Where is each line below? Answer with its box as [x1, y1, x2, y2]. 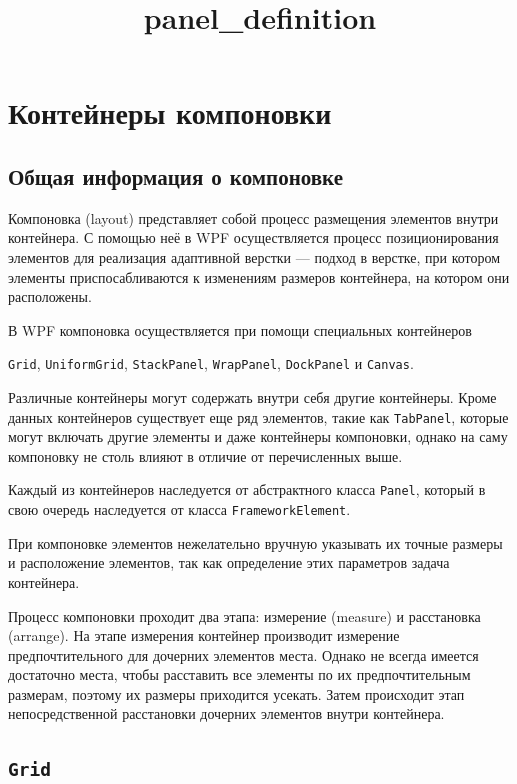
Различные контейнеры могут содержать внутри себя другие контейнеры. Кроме [8, 386, 497, 407]
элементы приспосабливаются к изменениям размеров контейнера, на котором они [8, 266, 510, 287]
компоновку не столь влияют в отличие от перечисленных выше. [8, 445, 403, 466]
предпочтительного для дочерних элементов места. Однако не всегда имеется [8, 644, 479, 665]
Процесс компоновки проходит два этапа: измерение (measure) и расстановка [8, 605, 481, 626]
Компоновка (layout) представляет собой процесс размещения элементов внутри [8, 207, 499, 228]
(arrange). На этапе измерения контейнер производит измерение [8, 625, 400, 646]
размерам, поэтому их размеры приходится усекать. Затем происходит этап [8, 683, 465, 704]
